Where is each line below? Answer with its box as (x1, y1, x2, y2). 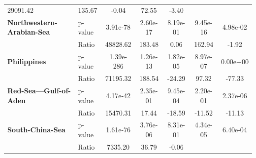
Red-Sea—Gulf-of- (7, 85, 71, 96)
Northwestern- (7, 17, 58, 27)
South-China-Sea (7, 124, 65, 135)
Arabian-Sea (7, 27, 50, 37)
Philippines (7, 56, 46, 66)
